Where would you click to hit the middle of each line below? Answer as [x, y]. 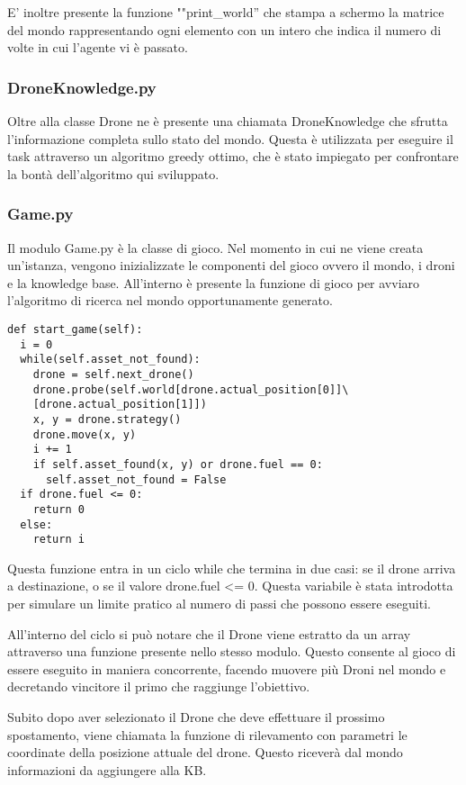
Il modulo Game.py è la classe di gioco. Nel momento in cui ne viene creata [215, 247]
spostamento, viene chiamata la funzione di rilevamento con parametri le [207, 734]
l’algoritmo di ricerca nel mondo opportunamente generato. [170, 300]
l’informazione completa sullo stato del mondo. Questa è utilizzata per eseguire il [230, 138]
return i [58, 540]
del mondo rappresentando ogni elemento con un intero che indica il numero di [224, 29]
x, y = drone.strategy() [107, 419]
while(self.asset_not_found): [110, 360]
